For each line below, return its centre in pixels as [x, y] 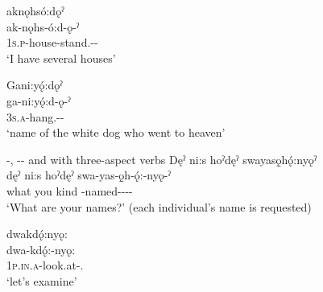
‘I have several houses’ [61, 58]
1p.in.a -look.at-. [45, 265]
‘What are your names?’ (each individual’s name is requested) [159, 206]
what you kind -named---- [70, 190]
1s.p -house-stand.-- [52, 42]
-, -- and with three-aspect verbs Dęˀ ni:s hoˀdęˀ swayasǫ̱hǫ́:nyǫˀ [162, 159]
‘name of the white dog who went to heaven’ [116, 132]
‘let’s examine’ [42, 280]
